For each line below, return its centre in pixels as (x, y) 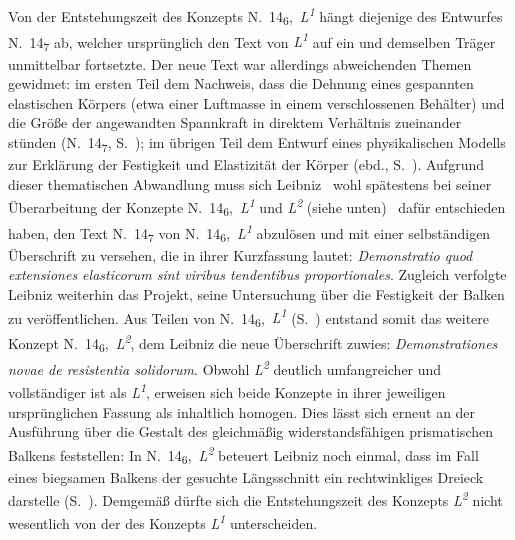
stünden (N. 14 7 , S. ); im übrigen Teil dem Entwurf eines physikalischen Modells (257, 143)
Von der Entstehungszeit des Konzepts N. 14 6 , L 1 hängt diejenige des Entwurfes (255, 16)
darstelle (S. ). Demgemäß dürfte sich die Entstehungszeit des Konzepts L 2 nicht (255, 498)
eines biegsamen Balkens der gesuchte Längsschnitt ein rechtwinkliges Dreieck (246, 476)
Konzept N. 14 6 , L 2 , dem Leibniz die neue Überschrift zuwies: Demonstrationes (253, 343)
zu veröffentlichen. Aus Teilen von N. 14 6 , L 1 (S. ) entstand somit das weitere (249, 317)
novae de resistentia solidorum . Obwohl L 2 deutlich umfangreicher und (225, 367)
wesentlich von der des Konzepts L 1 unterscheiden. (163, 522)
